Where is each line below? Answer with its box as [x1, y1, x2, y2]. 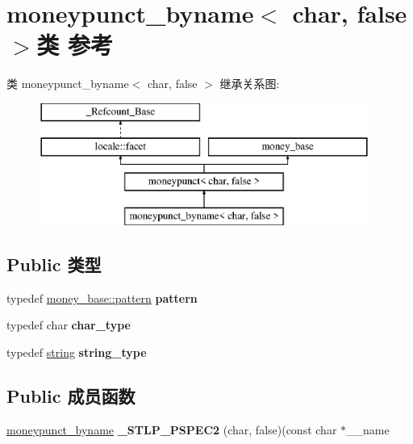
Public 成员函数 [6, 383, 136, 408]
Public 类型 [6, 252, 102, 277]
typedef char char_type [6, 316, 131, 333]
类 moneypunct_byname [6, 75, 129, 92]
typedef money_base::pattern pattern [6, 289, 198, 306]
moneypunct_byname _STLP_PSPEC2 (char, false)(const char [6, 421, 337, 438]
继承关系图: [219, 75, 280, 92]
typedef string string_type [6, 344, 147, 361]
